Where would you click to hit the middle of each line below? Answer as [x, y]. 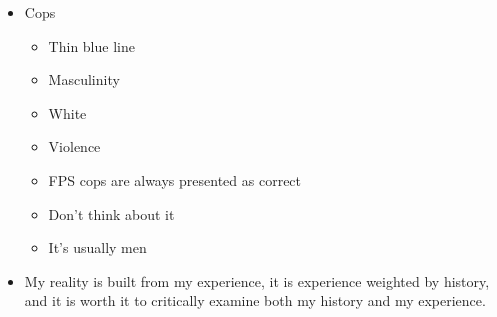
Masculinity [84, 79]
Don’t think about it [111, 213]
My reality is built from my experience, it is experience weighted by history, [257, 280]
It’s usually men [97, 247]
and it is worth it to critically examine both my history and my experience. [255, 300]
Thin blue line [91, 45]
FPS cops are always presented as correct [175, 179]
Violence [74, 146]
